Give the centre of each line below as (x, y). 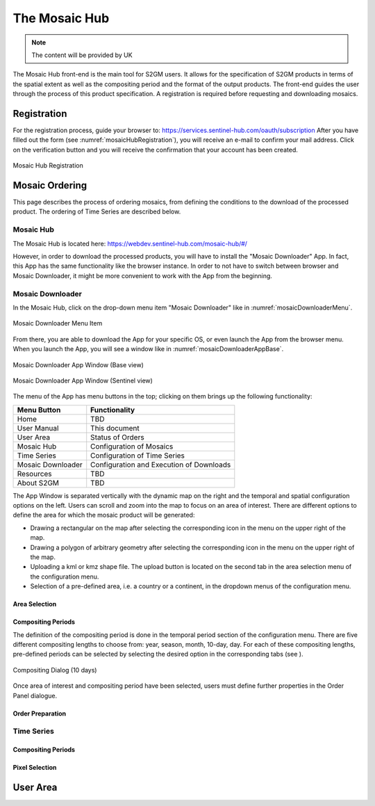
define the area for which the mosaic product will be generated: (104, 515)
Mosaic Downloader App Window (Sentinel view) (83, 380)
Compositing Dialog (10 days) (55, 670)
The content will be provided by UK (82, 55)
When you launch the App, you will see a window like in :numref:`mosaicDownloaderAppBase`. (148, 349)
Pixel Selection (35, 768)
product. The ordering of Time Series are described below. (97, 211)
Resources (34, 474)
